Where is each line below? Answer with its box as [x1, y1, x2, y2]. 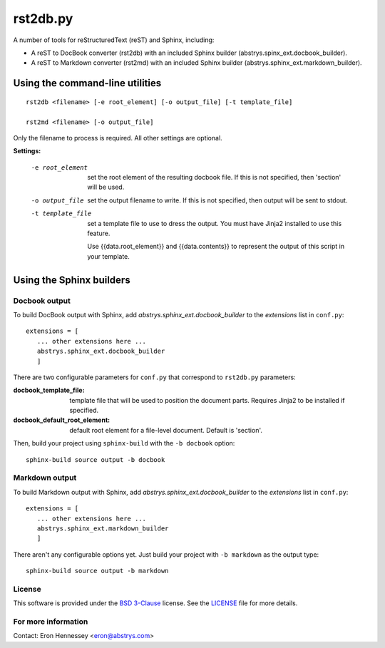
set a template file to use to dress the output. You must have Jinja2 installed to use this [87, 219, 342, 227]
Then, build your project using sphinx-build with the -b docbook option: [13, 439, 235, 448]
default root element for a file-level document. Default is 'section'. [69, 426, 263, 434]
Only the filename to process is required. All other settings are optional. [13, 133, 222, 142]
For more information [13, 617, 88, 627]
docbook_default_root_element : [13, 416, 111, 424]
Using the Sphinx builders [13, 274, 131, 286]
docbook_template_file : [13, 386, 85, 395]
